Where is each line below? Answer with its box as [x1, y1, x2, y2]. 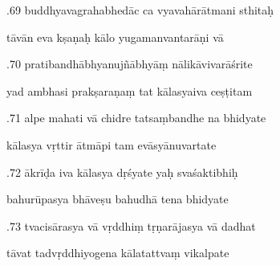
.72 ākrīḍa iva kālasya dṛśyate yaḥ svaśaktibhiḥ [6, 163, 238, 180]
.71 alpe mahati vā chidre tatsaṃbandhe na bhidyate [6, 109, 266, 126]
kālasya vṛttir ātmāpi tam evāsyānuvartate [6, 136, 217, 153]
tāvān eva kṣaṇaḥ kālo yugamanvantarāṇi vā [6, 28, 224, 45]
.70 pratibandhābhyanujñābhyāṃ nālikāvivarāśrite [6, 55, 253, 72]
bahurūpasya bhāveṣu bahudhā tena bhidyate [6, 190, 229, 207]
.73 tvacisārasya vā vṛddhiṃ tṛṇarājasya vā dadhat [6, 217, 256, 234]
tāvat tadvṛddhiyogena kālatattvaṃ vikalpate [6, 244, 229, 261]
